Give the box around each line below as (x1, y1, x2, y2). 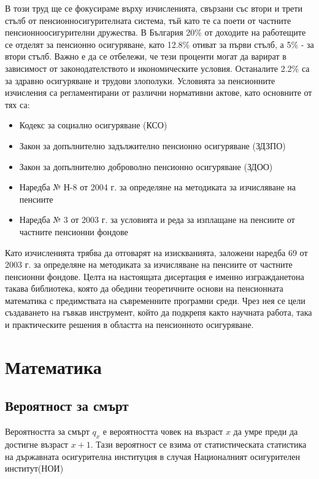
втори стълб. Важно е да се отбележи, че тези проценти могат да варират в (5, 50, 286, 63)
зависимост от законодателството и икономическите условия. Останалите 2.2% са (5, 61, 310, 74)
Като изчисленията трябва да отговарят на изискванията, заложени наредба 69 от (5, 246, 308, 259)
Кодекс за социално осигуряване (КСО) (19, 119, 167, 131)
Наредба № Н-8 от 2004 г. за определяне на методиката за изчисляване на (19, 181, 296, 193)
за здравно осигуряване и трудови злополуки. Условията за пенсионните (5, 74, 275, 87)
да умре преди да (233, 425, 298, 438)
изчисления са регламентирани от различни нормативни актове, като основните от (5, 86, 312, 99)
